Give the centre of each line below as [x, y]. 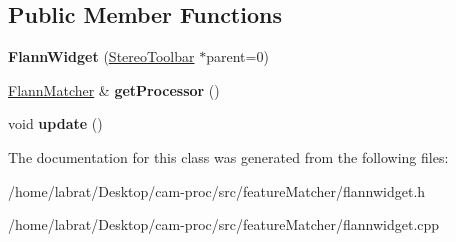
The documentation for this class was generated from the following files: [228, 156]
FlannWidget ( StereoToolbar [101, 56]
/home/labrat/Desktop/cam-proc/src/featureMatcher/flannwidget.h [217, 190]
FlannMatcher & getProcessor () [114, 89]
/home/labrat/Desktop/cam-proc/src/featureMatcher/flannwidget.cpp [224, 224]
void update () [55, 123]
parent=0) [237, 56]
